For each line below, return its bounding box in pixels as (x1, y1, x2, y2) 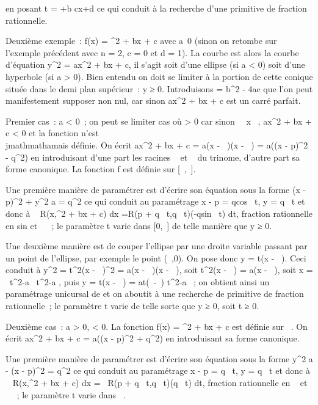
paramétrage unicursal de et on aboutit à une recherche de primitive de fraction (5, 287, 304, 300)
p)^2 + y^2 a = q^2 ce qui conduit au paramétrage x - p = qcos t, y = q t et (5, 195, 305, 208)
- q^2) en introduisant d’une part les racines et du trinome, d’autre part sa (5, 150, 300, 163)
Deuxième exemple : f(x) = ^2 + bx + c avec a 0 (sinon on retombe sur (5, 34, 277, 47)
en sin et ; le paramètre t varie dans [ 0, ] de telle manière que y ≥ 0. (5, 219, 272, 232)
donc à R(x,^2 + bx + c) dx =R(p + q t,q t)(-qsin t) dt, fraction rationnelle (5, 206, 313, 219)
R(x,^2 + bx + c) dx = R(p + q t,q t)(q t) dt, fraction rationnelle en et (12, 376, 308, 389)
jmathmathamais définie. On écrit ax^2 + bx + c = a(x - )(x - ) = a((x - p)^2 (5, 138, 308, 151)
